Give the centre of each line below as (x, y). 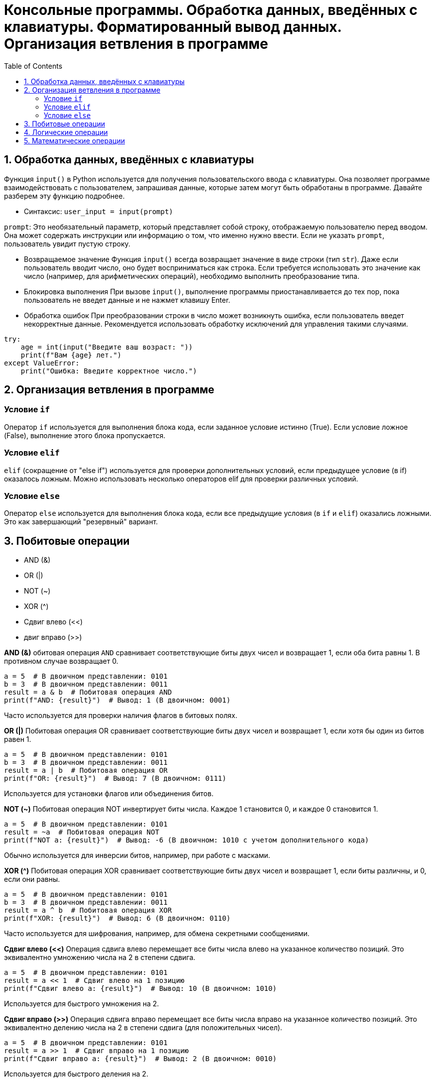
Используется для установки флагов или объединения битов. (109, 794)
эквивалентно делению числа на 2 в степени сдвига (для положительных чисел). (143, 1028)
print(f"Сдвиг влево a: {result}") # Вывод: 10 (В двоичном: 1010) (140, 989)
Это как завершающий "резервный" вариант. (81, 522)
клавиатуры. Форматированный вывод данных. (173, 27)
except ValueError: (42, 363)
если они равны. (32, 879)
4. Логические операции (66, 132)
